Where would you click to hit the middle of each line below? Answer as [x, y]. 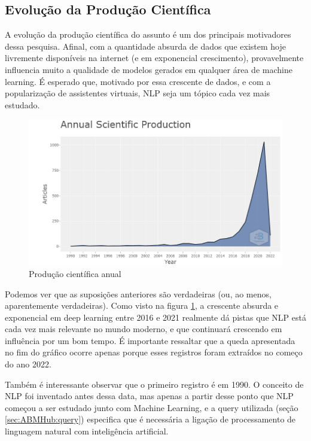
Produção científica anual [75, 273]
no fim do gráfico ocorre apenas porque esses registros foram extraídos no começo [154, 352]
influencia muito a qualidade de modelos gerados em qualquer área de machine [149, 69]
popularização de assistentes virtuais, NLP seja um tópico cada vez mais [138, 93]
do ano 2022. [28, 364]
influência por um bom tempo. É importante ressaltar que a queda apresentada [150, 340]
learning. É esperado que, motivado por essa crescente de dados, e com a [138, 81]
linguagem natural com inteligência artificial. [87, 431]
